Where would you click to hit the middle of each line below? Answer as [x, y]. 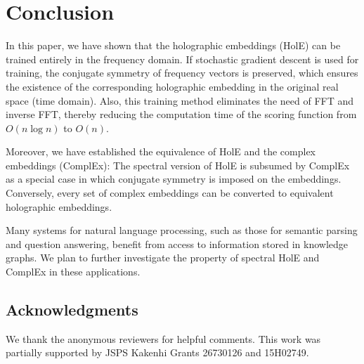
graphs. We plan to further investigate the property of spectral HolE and [163, 258]
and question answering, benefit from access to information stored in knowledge [177, 243]
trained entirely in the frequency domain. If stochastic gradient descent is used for [182, 59]
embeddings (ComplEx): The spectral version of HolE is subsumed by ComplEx [178, 165]
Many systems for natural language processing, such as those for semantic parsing [182, 230]
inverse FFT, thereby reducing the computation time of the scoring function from [181, 114]
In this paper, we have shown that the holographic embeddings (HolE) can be [173, 45]
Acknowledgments [72, 310]
